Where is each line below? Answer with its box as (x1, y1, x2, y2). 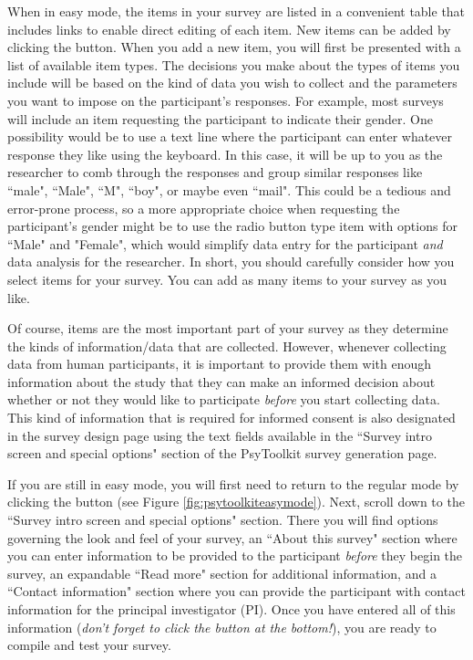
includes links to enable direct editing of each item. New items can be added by (7, 19, 451, 38)
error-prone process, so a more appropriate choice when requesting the (7, 198, 400, 217)
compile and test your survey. (7, 635, 171, 655)
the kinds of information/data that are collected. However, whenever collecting (7, 336, 447, 355)
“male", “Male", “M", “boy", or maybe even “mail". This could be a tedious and (7, 180, 451, 199)
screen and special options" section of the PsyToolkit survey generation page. (7, 444, 437, 463)
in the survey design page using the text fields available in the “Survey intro (7, 425, 432, 445)
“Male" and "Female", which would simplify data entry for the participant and (7, 234, 443, 253)
